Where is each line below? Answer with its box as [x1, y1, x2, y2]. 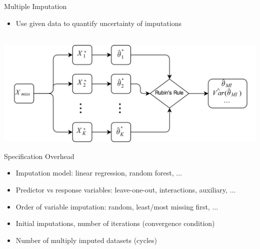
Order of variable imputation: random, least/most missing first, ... [15, 201, 218, 211]
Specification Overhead [4, 150, 74, 161]
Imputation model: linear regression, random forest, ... [15, 167, 182, 178]
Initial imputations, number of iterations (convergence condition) [15, 218, 215, 228]
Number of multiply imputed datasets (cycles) [15, 234, 157, 245]
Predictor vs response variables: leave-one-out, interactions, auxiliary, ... [15, 184, 236, 194]
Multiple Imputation [4, 1, 67, 11]
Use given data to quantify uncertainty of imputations [15, 17, 181, 28]
